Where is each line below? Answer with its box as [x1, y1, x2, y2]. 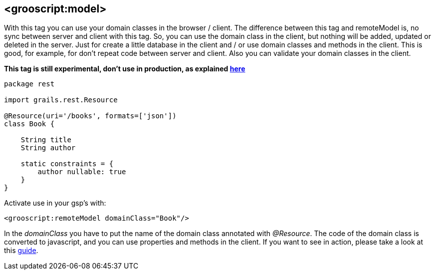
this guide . [4, 246, 38, 255]
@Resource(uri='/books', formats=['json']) [4, 112, 177, 120]
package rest [4, 80, 55, 88]
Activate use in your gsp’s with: [4, 199, 106, 208]
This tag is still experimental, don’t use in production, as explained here [4, 64, 245, 73]
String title [20, 136, 71, 144]
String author [20, 144, 76, 152]
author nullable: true [37, 168, 126, 176]
